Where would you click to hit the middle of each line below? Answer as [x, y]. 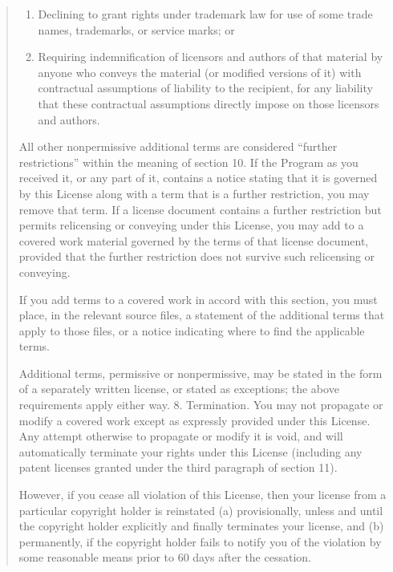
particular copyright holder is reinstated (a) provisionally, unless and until [201, 510]
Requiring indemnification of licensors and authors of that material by [211, 57]
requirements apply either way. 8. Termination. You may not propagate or [201, 405]
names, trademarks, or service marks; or [136, 29]
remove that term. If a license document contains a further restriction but [200, 209]
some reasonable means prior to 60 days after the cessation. [165, 557]
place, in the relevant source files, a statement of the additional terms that [202, 315]
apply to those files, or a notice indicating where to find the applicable [192, 330]
